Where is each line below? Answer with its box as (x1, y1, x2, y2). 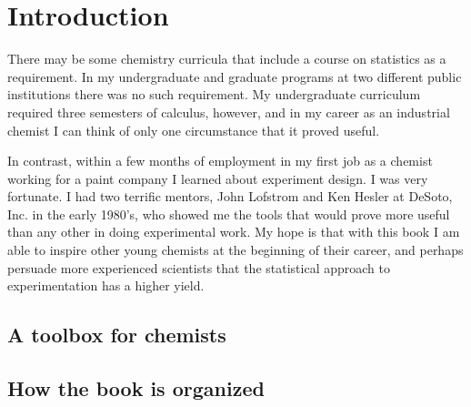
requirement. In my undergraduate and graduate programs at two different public (7, 66, 462, 86)
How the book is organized (7, 374, 265, 402)
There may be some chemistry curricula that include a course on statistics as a (7, 49, 446, 68)
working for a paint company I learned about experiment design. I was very (7, 168, 428, 188)
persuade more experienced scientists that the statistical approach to (7, 258, 390, 277)
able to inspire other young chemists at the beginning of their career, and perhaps (7, 240, 464, 259)
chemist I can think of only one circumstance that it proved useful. (7, 120, 380, 139)
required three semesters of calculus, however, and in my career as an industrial (7, 102, 450, 121)
